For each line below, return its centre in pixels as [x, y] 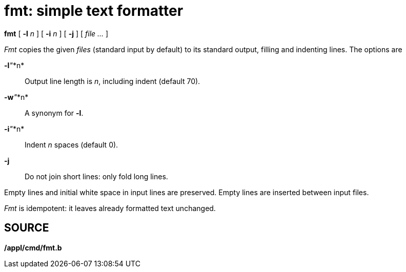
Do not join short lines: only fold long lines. [96, 176]
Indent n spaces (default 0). [72, 144]
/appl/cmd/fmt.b [33, 247]
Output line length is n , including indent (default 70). [113, 81]
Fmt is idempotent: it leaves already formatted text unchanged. [110, 208]
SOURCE [27, 228]
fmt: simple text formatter [94, 11]
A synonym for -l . [54, 113]
